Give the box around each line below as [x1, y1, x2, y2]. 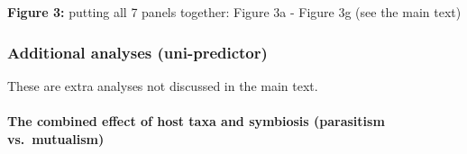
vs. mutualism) [7, 129, 105, 148]
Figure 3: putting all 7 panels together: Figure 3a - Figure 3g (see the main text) [7, 3, 462, 21]
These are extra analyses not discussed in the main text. [7, 76, 318, 95]
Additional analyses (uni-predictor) [7, 41, 268, 63]
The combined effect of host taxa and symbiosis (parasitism [7, 112, 385, 130]
